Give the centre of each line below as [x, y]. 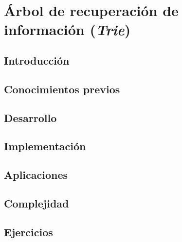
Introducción [37, 60]
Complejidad [36, 203]
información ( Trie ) [67, 30]
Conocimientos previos [62, 89]
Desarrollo [30, 117]
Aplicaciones [36, 175]
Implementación [45, 146]
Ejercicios [28, 232]
